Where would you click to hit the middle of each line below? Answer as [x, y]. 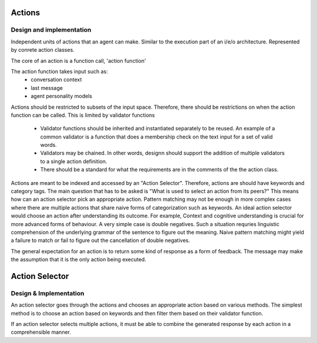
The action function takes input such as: [59, 71]
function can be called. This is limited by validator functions [83, 115]
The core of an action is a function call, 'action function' [78, 60]
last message [47, 88]
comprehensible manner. [41, 332]
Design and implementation [51, 30]
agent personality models [61, 96]
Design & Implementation [48, 293]
